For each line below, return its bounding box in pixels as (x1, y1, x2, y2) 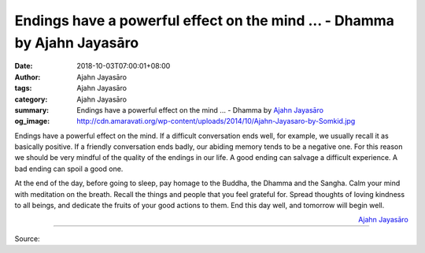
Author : (14, 72, 41, 82)
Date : (14, 61, 33, 71)
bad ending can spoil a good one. (14, 164, 124, 173)
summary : (14, 105, 50, 114)
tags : (14, 84, 32, 93)
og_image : (14, 117, 50, 126)
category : (14, 95, 48, 104)
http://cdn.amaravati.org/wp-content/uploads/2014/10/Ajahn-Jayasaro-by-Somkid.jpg (76, 117, 356, 126)
